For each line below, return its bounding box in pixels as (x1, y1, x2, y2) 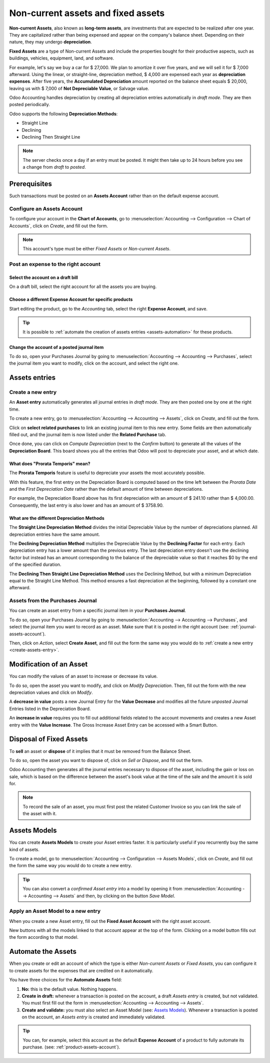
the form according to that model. (9, 934, 78, 940)
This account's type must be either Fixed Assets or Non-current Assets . (22, 246, 171, 252)
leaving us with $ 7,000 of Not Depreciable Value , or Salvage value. (9, 85, 149, 91)
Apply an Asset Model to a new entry (9, 908, 101, 915)
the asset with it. (22, 811, 57, 817)
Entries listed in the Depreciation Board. (9, 705, 91, 712)
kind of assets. (9, 846, 40, 852)
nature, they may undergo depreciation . (9, 39, 92, 45)
